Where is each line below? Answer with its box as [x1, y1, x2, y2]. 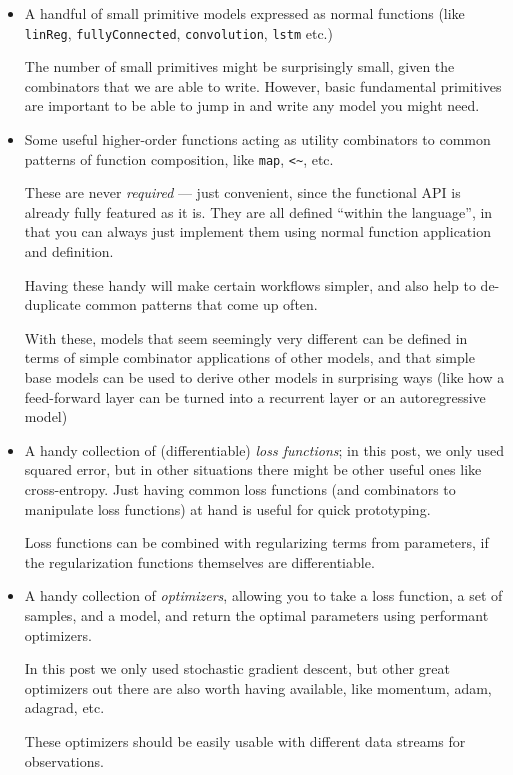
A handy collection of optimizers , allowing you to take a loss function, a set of [24, 585, 503, 606]
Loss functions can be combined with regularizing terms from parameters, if [24, 532, 489, 553]
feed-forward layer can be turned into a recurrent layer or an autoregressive [24, 386, 486, 407]
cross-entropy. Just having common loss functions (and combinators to [24, 479, 456, 499]
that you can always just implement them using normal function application [24, 221, 491, 242]
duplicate [24, 294, 81, 315]
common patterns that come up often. [85, 294, 318, 315]
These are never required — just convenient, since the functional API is [24, 182, 461, 203]
